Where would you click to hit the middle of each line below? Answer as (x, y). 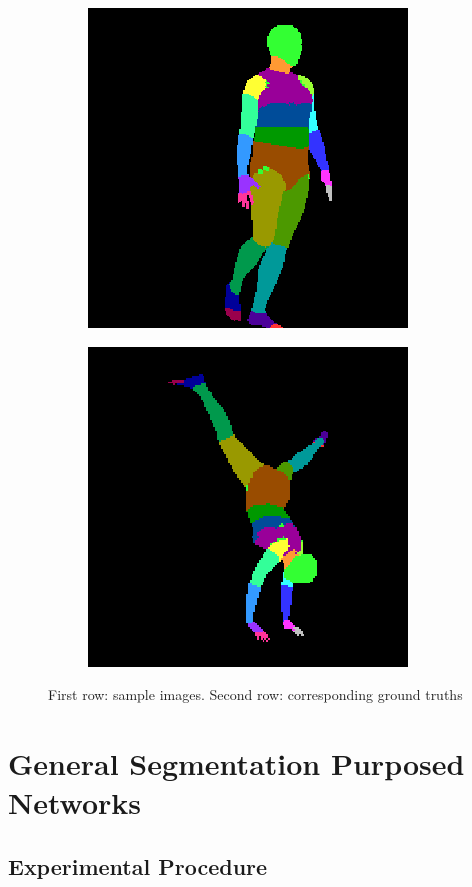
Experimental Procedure (138, 865)
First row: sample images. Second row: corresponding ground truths (255, 694)
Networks (75, 802)
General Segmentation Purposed (236, 762)
